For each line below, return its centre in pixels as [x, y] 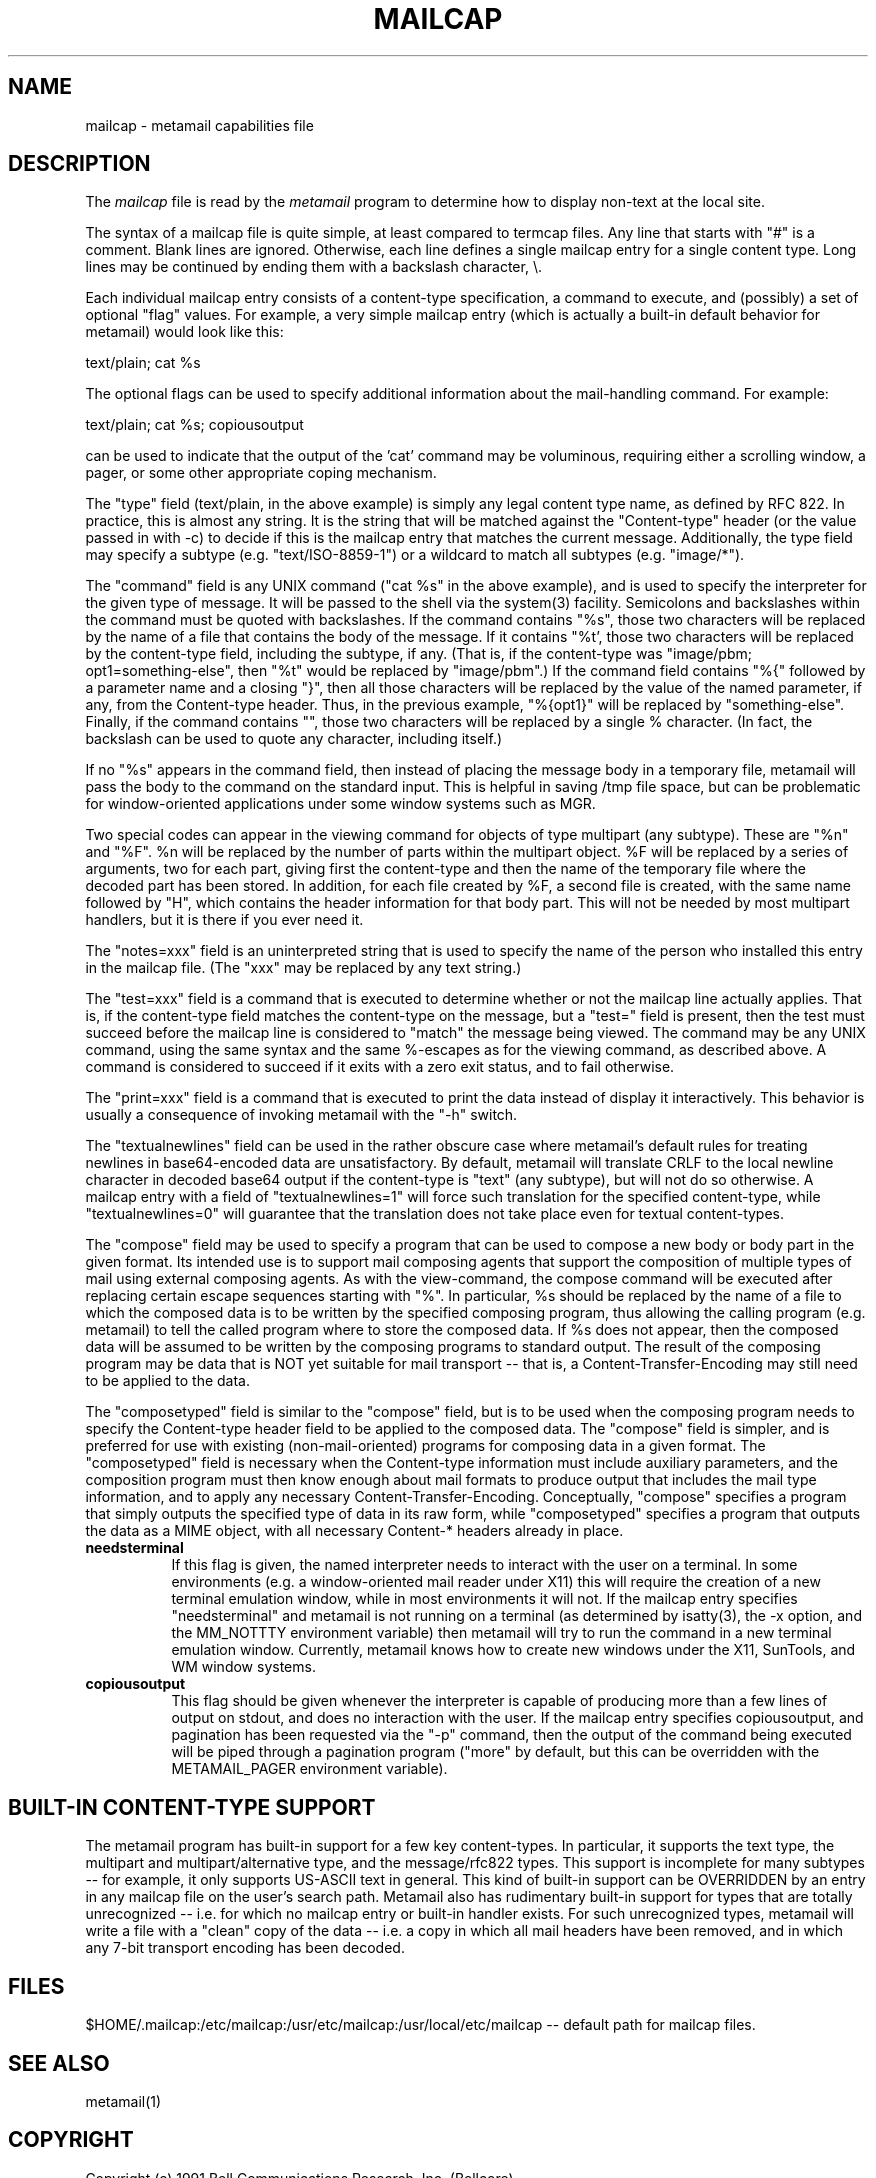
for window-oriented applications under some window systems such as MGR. [340, 804]
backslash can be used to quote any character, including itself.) [294, 739]
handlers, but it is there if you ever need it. [224, 920]
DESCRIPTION [79, 164]
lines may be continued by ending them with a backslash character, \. [313, 267]
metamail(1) [123, 2101]
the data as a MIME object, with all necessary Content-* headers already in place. [354, 1531]
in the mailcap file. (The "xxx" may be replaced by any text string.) [303, 968]
